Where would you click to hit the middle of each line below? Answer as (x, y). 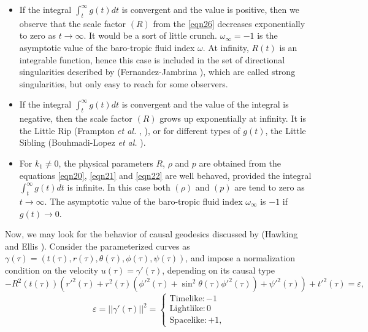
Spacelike (187, 320)
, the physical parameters (106, 163)
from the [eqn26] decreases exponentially (229, 23)
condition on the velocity (52, 270)
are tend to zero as (270, 187)
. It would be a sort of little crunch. (151, 35)
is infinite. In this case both (119, 187)
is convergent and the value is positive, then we (210, 9)
